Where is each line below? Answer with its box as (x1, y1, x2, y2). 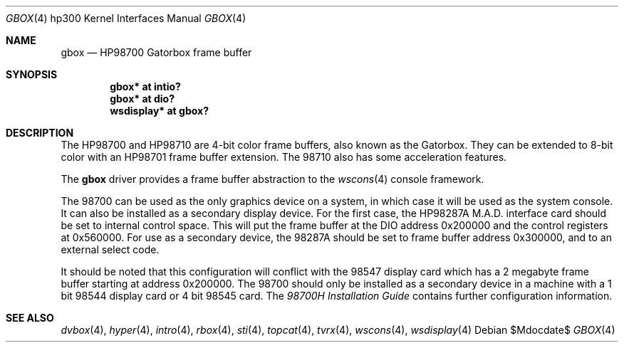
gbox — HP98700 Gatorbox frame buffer (61, 46, 252, 58)
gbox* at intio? (110, 80, 181, 93)
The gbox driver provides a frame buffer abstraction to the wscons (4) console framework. (61, 173, 484, 185)
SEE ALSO (6, 312, 54, 324)
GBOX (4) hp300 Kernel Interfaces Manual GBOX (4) (6, 12, 246, 24)
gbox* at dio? (110, 93, 175, 105)
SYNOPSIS (6, 68, 58, 80)
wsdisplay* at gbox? (110, 105, 209, 117)
